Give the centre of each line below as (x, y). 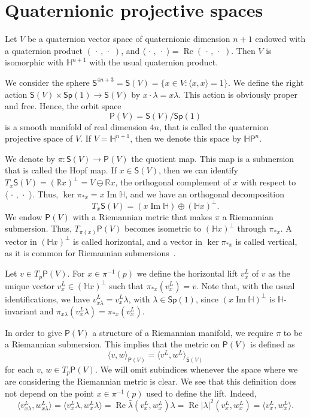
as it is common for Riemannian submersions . (90, 253)
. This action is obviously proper (238, 94)
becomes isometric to (163, 228)
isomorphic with (34, 62)
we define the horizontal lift (187, 273)
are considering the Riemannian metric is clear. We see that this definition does (151, 381)
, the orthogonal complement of (173, 182)
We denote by (30, 158)
